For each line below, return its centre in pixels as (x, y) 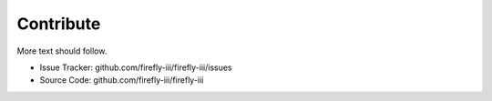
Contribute (59, 24)
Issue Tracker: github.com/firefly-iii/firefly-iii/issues (136, 67)
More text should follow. (62, 51)
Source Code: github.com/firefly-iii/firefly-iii (122, 80)
